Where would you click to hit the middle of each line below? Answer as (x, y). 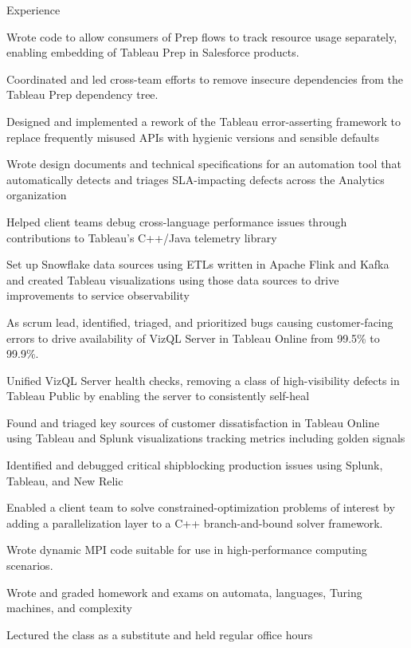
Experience (33, 10)
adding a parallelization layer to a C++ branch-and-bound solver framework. (195, 522)
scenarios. (30, 566)
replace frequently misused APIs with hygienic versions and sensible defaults (193, 137)
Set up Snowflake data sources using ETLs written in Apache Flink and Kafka (198, 264)
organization (37, 195)
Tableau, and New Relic (65, 480)
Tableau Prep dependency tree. (82, 94)
